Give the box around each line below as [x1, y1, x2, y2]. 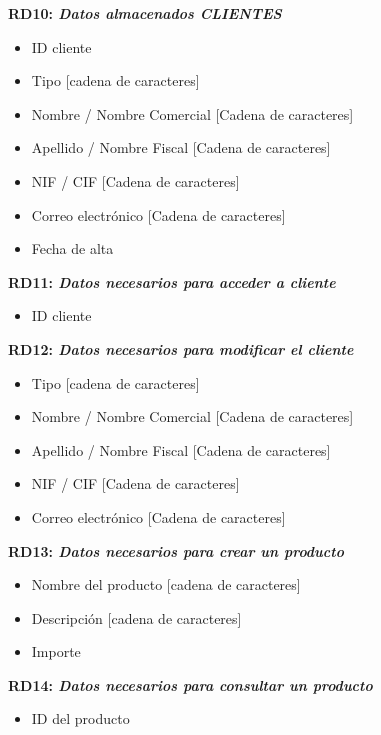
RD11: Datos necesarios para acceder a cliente [8, 271, 336, 292]
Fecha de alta [31, 238, 114, 259]
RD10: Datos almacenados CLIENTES [8, 3, 282, 23]
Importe [31, 641, 81, 662]
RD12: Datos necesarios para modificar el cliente [8, 338, 354, 359]
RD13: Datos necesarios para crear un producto [8, 540, 344, 561]
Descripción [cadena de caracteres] [31, 607, 242, 628]
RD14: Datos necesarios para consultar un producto [8, 674, 373, 695]
